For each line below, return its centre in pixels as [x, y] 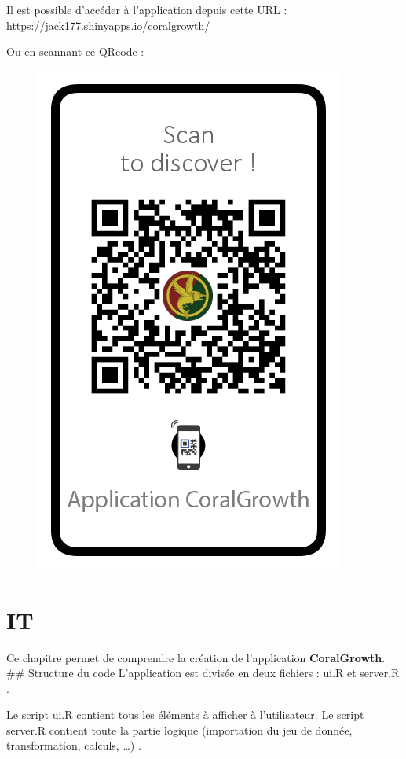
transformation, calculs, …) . [74, 745]
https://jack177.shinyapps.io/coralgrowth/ [108, 25]
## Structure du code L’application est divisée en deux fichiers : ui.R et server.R [203, 673]
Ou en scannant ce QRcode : [75, 52]
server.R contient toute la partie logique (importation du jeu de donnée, [179, 730]
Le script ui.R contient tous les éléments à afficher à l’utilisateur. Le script [185, 715]
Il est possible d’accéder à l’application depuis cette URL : [147, 9]
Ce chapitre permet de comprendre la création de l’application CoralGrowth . [196, 657]
